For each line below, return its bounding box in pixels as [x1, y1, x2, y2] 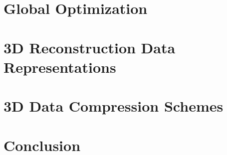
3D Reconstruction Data [3, 37, 176, 57]
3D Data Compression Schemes [3, 96, 224, 116]
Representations [3, 56, 116, 77]
